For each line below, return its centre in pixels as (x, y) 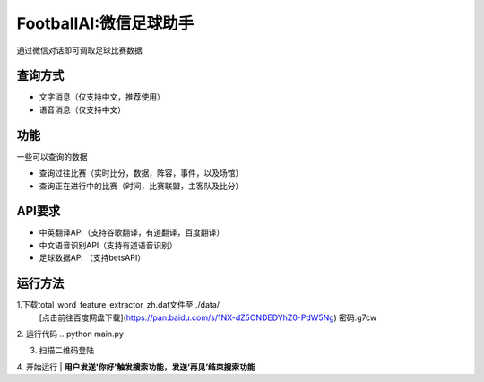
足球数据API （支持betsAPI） (92, 258)
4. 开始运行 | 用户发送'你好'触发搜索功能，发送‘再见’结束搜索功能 (136, 367)
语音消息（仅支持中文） (82, 109)
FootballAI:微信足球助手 (105, 23)
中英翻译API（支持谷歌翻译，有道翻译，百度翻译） (132, 232)
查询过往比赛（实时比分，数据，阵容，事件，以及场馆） (141, 173)
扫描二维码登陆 (66, 351)
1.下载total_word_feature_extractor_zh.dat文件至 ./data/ (118, 305)
